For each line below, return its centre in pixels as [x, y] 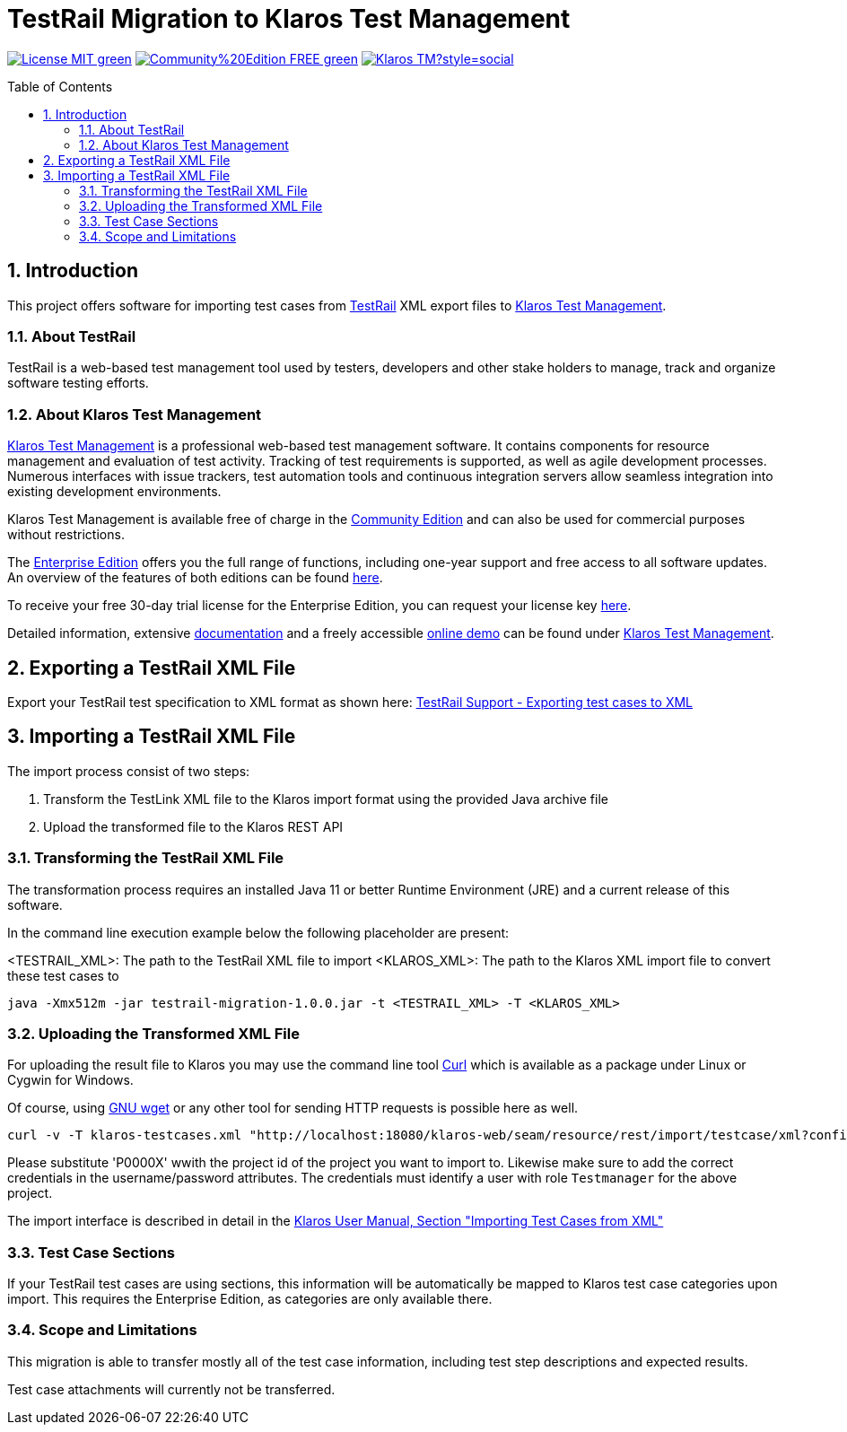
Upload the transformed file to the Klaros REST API [193, 826]
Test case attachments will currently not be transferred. [171, 1389]
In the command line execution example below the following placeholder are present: [258, 932]
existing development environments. [114, 492]
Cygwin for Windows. [70, 1080]
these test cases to [63, 975]
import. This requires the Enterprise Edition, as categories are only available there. [250, 1299]
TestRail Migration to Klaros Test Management [289, 19]
